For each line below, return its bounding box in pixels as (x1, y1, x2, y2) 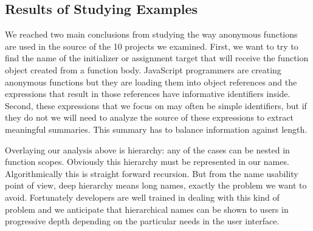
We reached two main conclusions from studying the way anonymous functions (5, 28, 298, 41)
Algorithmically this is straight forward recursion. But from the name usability (5, 167, 298, 179)
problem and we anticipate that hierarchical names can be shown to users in (5, 203, 289, 215)
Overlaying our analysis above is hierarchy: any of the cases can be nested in (5, 143, 290, 156)
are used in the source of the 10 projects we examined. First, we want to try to (5, 39, 298, 52)
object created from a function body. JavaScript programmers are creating (5, 63, 281, 76)
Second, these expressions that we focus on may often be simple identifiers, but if (5, 99, 307, 112)
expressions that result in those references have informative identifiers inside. (5, 87, 291, 100)
